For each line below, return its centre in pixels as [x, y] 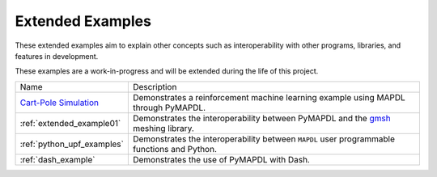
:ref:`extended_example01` [70, 123]
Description [155, 86]
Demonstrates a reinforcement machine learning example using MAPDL [269, 97]
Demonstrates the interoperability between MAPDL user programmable [264, 139]
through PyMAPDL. [169, 107]
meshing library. [163, 128]
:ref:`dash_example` [57, 159]
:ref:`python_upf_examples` [72, 144]
